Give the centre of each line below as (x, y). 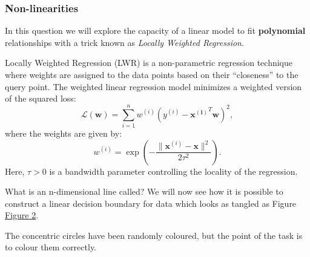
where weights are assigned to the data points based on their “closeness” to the (152, 74)
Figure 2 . (22, 215)
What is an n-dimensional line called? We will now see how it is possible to (144, 191)
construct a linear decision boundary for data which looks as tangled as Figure (151, 203)
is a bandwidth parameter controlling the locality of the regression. (173, 171)
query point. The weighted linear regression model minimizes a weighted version (153, 86)
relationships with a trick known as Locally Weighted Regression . (124, 42)
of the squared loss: (41, 98)
